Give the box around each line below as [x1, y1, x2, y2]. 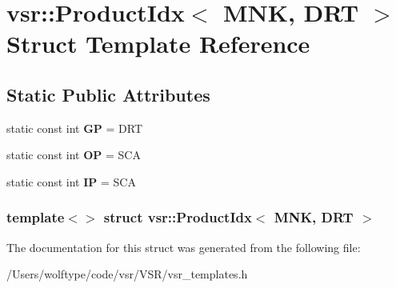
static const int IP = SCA [6, 173, 136, 190]
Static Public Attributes [6, 82, 210, 106]
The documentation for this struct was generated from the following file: [6, 238, 361, 255]
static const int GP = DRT [6, 119, 143, 136]
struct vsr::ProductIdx [103, 207, 252, 227]
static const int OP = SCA [6, 146, 141, 163]
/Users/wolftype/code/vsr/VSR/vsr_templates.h [6, 266, 248, 282]
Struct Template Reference [6, 27, 310, 60]
